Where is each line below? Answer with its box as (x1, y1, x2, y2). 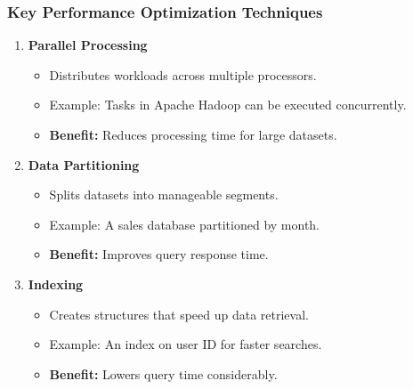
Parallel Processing (28, 36, 148, 54)
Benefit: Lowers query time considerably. (49, 364, 278, 383)
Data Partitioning (28, 155, 140, 174)
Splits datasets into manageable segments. (49, 185, 279, 204)
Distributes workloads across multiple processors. (49, 65, 317, 84)
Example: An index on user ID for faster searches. (49, 335, 322, 353)
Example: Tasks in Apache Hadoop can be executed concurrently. (49, 95, 407, 114)
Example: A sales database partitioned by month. (49, 215, 320, 233)
